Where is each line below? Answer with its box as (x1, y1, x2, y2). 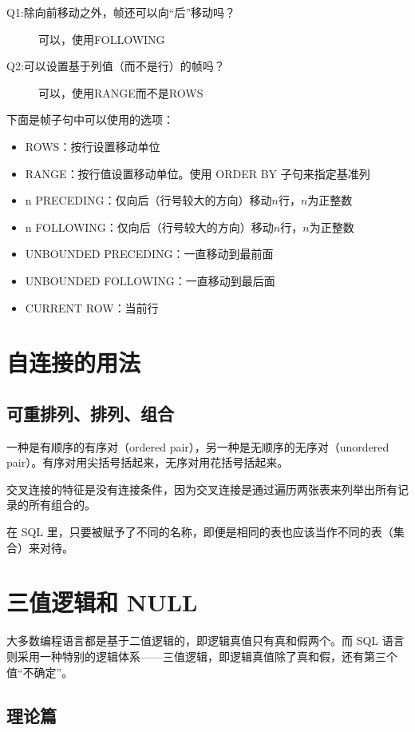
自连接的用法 (6, 346, 141, 379)
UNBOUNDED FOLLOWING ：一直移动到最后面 (25, 272, 275, 288)
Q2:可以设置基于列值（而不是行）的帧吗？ (6, 58, 225, 74)
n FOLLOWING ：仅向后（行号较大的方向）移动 (25, 218, 274, 235)
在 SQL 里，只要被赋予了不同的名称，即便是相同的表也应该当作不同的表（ (6, 523, 393, 540)
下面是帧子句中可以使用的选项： (6, 111, 174, 128)
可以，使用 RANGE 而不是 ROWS (38, 84, 204, 101)
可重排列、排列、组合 (6, 400, 174, 425)
